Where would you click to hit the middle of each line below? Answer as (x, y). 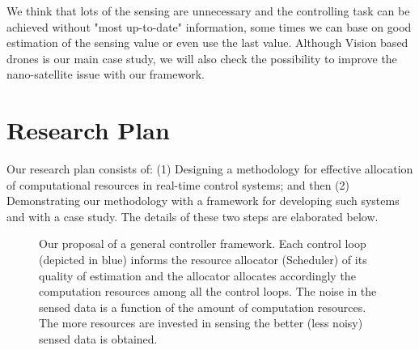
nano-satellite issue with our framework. (106, 74)
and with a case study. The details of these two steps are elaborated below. (193, 216)
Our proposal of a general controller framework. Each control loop (203, 243)
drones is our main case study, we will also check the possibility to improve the (202, 58)
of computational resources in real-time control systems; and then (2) (178, 184)
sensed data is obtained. (98, 339)
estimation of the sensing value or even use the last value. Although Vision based (207, 43)
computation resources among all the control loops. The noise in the (208, 291)
